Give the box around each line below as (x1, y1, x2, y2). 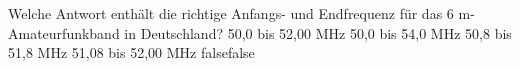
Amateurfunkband (8, 22, 120, 43)
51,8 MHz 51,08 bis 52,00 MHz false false (8, 42, 255, 63)
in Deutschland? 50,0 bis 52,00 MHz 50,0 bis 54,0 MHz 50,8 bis (124, 22, 512, 43)
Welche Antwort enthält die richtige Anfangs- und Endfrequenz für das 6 (8, 3, 454, 23)
